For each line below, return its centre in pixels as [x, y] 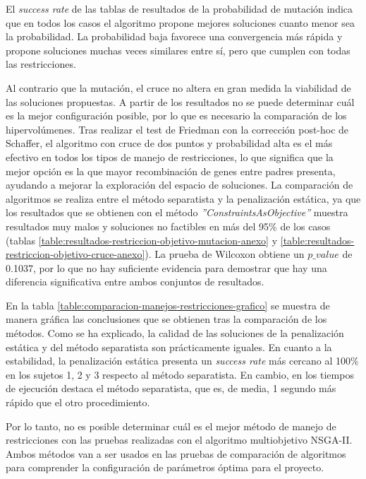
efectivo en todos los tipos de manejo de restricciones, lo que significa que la [170, 156]
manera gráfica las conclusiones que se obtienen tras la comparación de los [166, 319]
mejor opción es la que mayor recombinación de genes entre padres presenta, [171, 171]
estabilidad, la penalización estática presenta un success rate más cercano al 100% [182, 361]
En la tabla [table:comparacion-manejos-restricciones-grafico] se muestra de [168, 305]
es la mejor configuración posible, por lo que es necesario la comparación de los [176, 116]
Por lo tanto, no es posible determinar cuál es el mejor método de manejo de [171, 426]
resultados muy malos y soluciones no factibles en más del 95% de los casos [168, 226]
